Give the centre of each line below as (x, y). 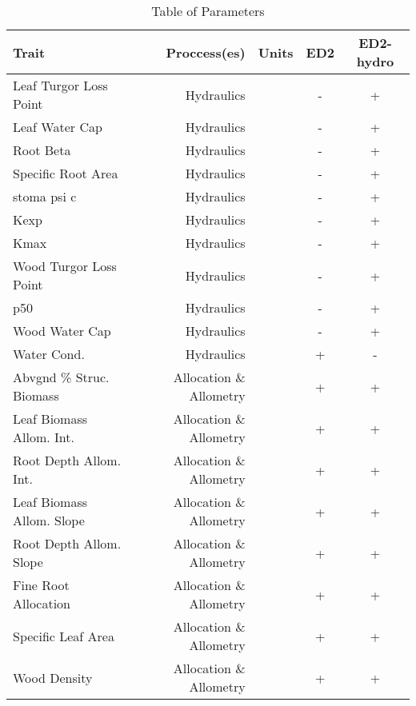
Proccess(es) (206, 52)
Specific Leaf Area (64, 636)
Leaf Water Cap (58, 127)
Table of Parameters (208, 11)
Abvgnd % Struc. (61, 377)
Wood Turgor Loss (65, 266)
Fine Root (41, 585)
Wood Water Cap (62, 331)
